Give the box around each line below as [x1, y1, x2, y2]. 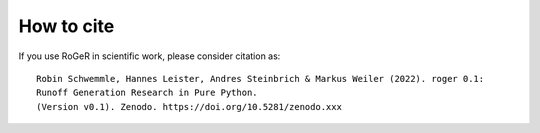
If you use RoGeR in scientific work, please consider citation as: [18, 50, 281, 62]
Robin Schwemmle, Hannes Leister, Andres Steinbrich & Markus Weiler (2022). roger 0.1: [36, 73, 485, 84]
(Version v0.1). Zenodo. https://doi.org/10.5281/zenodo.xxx [36, 101, 342, 112]
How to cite [18, 15, 115, 37]
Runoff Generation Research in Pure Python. [36, 87, 259, 99]
